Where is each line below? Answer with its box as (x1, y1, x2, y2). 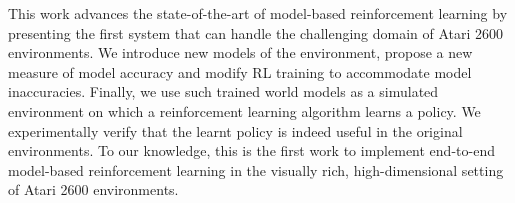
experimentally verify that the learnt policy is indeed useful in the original (8, 120, 463, 141)
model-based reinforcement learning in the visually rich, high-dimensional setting (8, 159, 504, 180)
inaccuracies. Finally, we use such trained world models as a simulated (8, 81, 439, 102)
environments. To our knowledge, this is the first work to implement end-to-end (8, 140, 495, 161)
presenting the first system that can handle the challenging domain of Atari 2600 (8, 22, 504, 43)
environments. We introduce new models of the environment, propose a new (8, 42, 473, 63)
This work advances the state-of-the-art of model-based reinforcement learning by (8, 3, 508, 23)
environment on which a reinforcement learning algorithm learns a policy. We (8, 100, 481, 121)
